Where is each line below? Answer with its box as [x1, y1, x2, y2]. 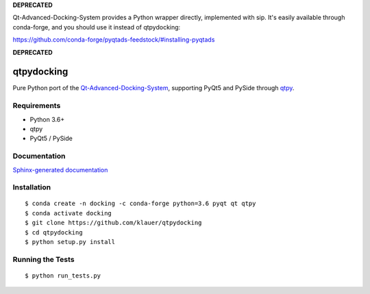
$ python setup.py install [25, 238, 116, 246]
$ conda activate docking [25, 209, 112, 217]
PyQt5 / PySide [29, 134, 73, 143]
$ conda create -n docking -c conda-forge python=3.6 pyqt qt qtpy [25, 200, 256, 208]
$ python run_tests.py [25, 272, 101, 280]
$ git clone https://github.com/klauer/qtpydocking [25, 219, 202, 227]
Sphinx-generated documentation [12, 165, 108, 174]
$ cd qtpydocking [25, 228, 83, 236]
